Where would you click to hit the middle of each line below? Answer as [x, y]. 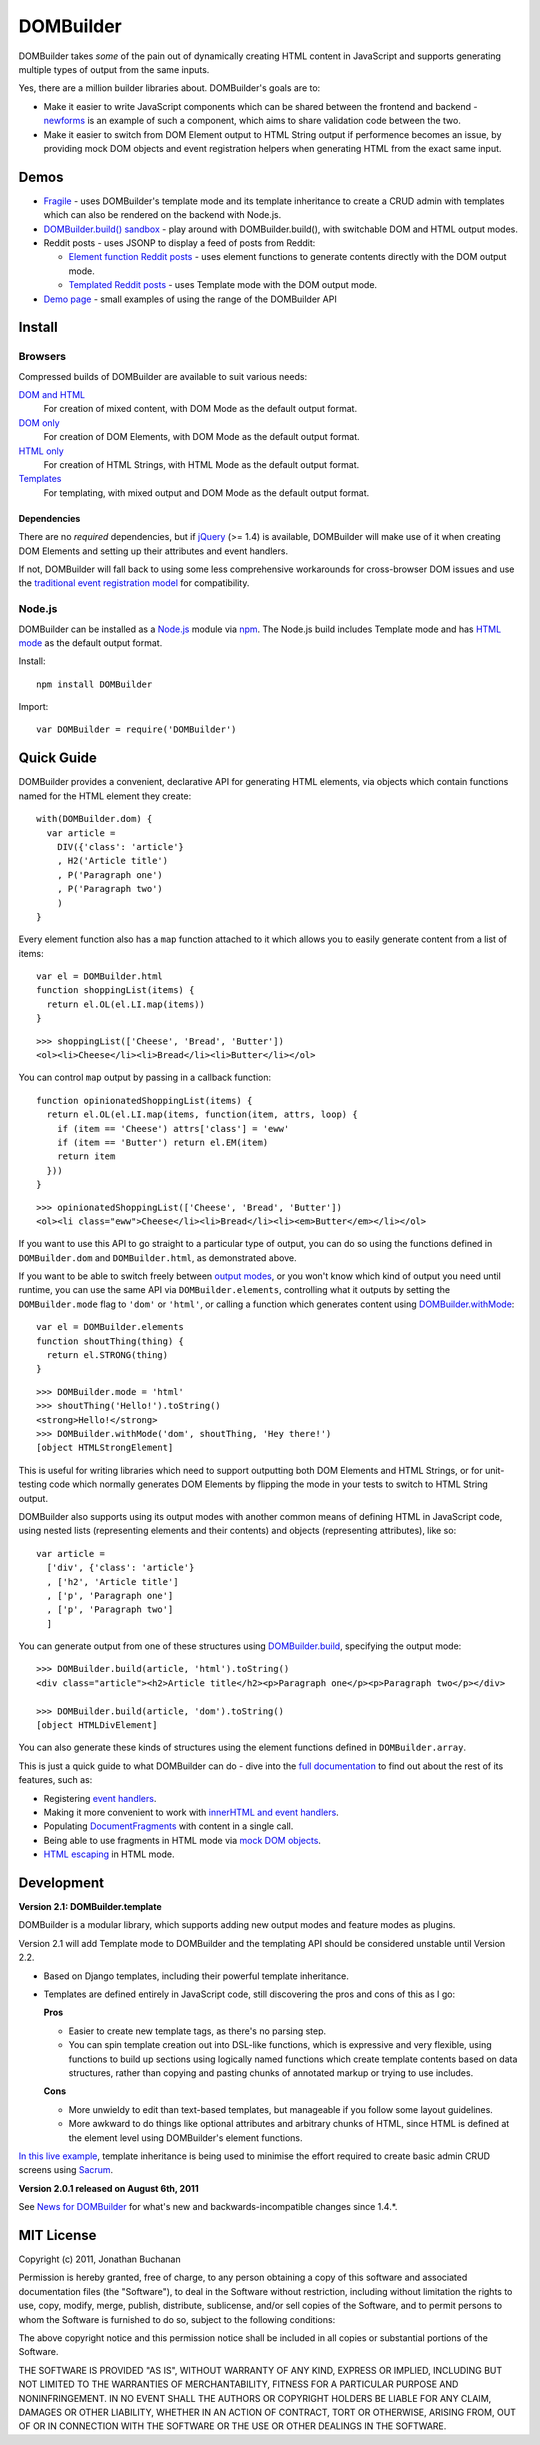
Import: [33, 707]
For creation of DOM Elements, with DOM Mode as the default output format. [201, 437]
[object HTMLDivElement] [97, 1725]
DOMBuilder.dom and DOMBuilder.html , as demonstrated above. [157, 1257]
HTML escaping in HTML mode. [109, 1854]
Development [61, 1882]
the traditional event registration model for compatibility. [134, 583]
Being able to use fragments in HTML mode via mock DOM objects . [182, 1840]
